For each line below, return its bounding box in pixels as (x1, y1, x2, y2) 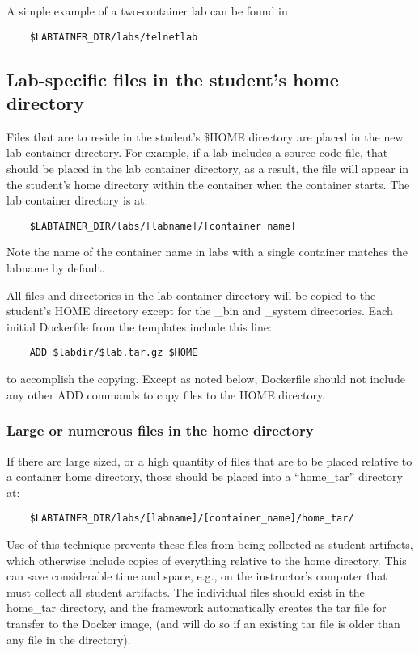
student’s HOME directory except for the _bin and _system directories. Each (6, 302, 393, 319)
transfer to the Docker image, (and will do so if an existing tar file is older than (6, 614, 400, 631)
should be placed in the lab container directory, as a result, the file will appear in (6, 160, 409, 177)
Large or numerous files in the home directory (6, 420, 314, 441)
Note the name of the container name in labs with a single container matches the (6, 243, 408, 260)
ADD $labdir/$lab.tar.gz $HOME (29, 347, 198, 359)
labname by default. (6, 259, 105, 276)
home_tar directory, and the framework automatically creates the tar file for (6, 599, 387, 616)
